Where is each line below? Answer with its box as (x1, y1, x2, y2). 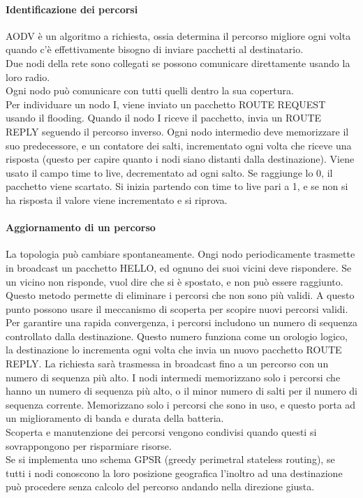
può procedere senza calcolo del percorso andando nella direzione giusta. (6, 479, 315, 494)
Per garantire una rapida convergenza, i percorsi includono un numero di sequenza (6, 315, 357, 330)
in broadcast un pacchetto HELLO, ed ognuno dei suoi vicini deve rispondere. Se (6, 260, 352, 274)
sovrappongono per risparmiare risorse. (6, 438, 172, 453)
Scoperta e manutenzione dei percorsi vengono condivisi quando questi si (6, 425, 317, 439)
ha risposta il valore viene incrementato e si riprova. (6, 192, 228, 207)
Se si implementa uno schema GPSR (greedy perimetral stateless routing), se (6, 452, 335, 467)
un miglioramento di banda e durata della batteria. (6, 411, 224, 425)
